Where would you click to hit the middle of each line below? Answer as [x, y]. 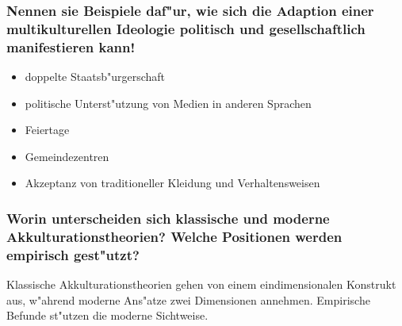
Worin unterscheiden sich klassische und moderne [168, 218]
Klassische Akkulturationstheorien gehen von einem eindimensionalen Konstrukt [201, 284]
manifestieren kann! [71, 46]
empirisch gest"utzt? [73, 254]
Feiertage [47, 130]
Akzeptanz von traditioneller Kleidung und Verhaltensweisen [172, 183]
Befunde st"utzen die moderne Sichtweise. [107, 315]
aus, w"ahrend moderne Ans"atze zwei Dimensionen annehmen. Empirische [188, 299]
